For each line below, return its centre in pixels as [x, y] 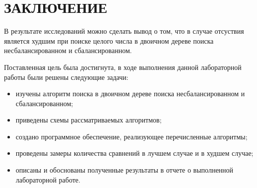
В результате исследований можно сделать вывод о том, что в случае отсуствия [124, 31]
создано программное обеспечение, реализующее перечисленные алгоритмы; [131, 136]
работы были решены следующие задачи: [66, 77]
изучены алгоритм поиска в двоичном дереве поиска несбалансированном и [130, 94]
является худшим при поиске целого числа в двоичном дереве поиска [109, 40]
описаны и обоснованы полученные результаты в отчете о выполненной [125, 170]
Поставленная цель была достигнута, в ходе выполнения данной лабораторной [123, 67]
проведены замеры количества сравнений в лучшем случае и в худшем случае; [134, 153]
